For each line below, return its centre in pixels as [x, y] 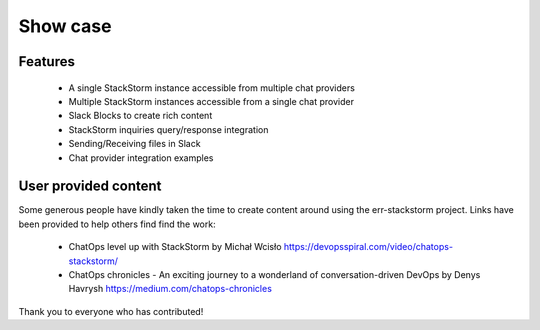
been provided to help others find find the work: [117, 224]
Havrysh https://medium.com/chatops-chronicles [170, 289]
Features [46, 61]
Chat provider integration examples [141, 157]
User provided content [90, 186]
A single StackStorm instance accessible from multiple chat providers [211, 87]
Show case [65, 26]
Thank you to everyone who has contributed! [111, 311]
